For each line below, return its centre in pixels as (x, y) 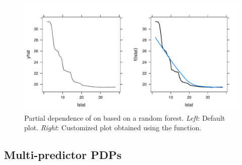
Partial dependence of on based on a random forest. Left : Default (125, 117)
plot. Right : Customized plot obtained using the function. (113, 128)
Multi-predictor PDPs (63, 155)
